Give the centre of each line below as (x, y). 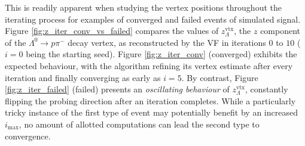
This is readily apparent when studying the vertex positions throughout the (143, 7)
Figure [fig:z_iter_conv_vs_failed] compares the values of (112, 31)
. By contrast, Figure (220, 77)
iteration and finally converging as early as (83, 77)
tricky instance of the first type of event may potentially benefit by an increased (151, 112)
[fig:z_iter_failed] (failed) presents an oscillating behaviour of (117, 89)
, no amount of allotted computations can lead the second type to (139, 124)
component (280, 31)
